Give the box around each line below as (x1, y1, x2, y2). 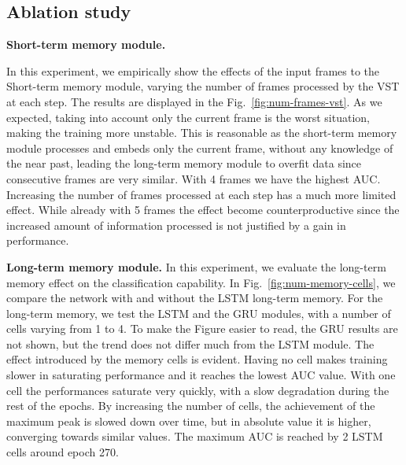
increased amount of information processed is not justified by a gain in (6, 216, 346, 233)
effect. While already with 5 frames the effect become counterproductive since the (6, 201, 400, 218)
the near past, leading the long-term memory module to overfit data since (6, 155, 362, 172)
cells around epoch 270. (6, 444, 119, 460)
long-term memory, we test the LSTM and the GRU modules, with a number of (6, 304, 391, 321)
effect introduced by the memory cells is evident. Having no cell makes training (6, 351, 388, 367)
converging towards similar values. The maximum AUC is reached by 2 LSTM (6, 428, 383, 445)
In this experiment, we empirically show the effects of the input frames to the (6, 62, 380, 79)
